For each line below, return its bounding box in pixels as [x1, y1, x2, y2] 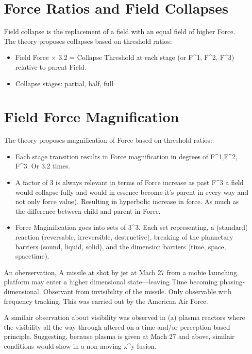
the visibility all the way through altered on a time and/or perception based [4, 321, 230, 332]
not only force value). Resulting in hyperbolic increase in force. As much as [15, 196, 239, 206]
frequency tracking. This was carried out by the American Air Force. [4, 296, 208, 306]
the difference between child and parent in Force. [15, 205, 161, 216]
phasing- [219, 277, 245, 287]
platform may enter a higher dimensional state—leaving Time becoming [4, 277, 218, 287]
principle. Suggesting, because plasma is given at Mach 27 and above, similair [4, 331, 235, 341]
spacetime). [15, 251, 50, 261]
